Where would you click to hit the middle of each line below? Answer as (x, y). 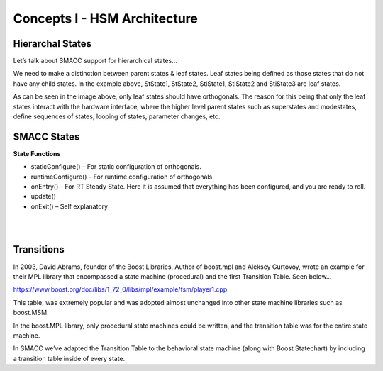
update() (44, 196)
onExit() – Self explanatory (70, 206)
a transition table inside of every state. (69, 358)
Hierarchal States (52, 44)
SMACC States (46, 137)
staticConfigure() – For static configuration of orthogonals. (116, 167)
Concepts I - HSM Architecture (106, 18)
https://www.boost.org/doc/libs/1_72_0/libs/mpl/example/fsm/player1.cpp (120, 289)
